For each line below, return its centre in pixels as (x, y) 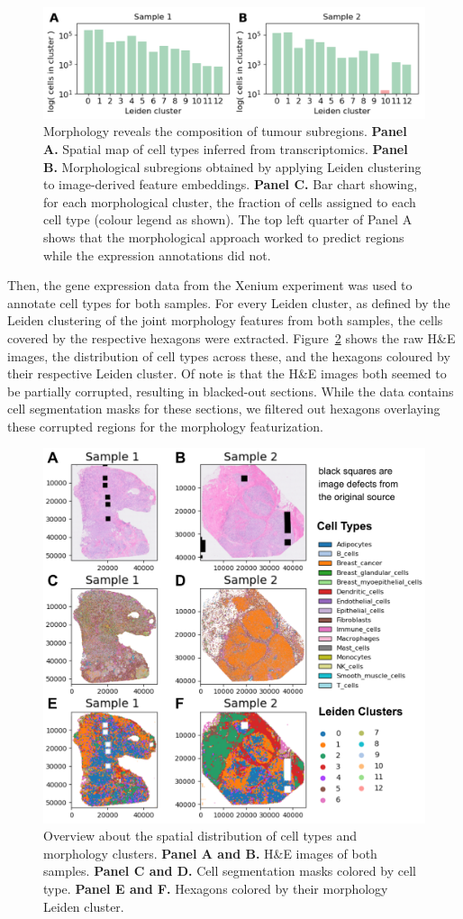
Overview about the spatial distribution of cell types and (200, 836)
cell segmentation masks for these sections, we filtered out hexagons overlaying (224, 409)
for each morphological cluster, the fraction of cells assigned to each (230, 201)
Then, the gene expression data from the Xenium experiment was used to (210, 285)
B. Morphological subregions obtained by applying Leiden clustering (232, 166)
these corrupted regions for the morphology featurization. (165, 426)
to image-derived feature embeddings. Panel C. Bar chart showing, (231, 184)
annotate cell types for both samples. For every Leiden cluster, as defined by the (229, 302)
